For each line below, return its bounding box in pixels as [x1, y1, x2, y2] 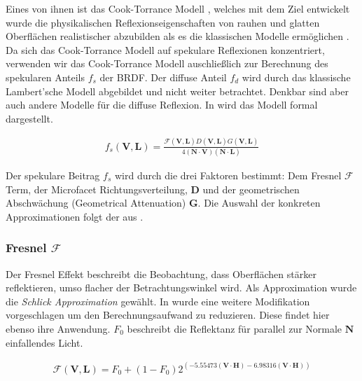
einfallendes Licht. [6, 335, 83, 349]
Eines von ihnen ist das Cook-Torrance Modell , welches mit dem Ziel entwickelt [6, 1, 350, 15]
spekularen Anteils [6, 69, 85, 84]
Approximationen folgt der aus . [6, 209, 144, 223]
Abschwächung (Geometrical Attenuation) [6, 195, 186, 210]
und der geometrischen [202, 181, 300, 196]
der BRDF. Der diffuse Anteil [99, 69, 227, 84]
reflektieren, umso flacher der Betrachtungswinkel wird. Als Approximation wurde [6, 280, 357, 295]
